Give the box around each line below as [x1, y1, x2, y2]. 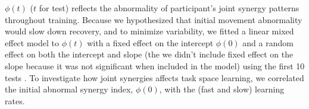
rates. [5, 94, 25, 107]
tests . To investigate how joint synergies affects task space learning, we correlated [5, 71, 304, 84]
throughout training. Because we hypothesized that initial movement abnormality [5, 13, 302, 25]
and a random [242, 36, 294, 49]
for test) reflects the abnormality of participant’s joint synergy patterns [39, 2, 299, 14]
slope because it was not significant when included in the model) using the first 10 [5, 59, 305, 72]
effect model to [5, 36, 59, 49]
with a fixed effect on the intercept [87, 36, 214, 49]
